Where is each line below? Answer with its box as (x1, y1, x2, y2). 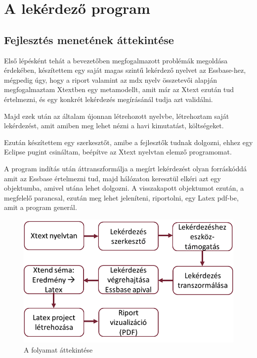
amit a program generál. (4, 202, 77, 212)
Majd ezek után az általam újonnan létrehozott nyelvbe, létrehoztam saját (4, 110, 229, 121)
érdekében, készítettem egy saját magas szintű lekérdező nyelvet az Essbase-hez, (4, 65, 246, 75)
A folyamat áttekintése (24, 344, 93, 355)
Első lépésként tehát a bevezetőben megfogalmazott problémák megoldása (4, 55, 228, 65)
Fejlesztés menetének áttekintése (4, 32, 174, 47)
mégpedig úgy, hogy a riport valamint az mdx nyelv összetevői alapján (4, 74, 217, 85)
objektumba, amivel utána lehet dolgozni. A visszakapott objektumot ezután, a (4, 183, 244, 193)
